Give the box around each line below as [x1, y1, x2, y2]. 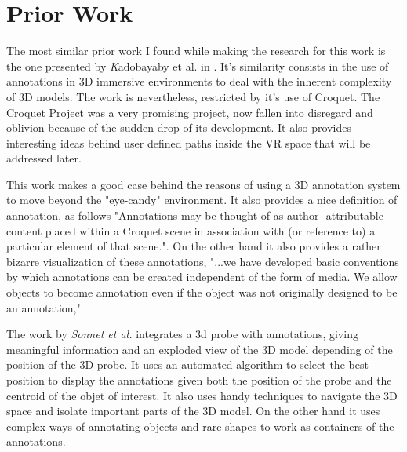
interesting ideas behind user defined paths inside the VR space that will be [6, 134, 371, 151]
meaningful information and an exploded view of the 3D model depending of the [6, 341, 393, 357]
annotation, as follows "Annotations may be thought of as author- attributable [6, 207, 383, 224]
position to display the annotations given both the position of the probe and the [6, 372, 392, 388]
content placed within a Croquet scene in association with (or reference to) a [6, 222, 376, 239]
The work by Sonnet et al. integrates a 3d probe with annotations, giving [6, 326, 358, 342]
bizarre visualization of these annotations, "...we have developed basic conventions [6, 253, 399, 269]
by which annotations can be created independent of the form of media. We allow [6, 268, 398, 285]
